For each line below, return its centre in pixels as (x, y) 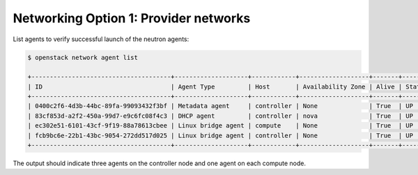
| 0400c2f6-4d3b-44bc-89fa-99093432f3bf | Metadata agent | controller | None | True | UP (220, 106)
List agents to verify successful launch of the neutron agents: (101, 39)
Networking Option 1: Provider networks (132, 18)
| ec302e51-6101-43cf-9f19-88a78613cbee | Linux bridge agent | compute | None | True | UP (220, 126)
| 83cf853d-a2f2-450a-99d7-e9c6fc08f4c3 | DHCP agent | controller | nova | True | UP (220, 116)
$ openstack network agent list (83, 57)
